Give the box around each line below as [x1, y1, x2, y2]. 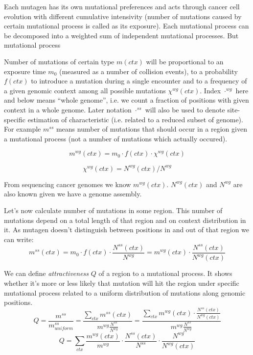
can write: [4, 234, 34, 244]
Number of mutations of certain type [4, 56, 115, 66]
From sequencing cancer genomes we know [4, 179, 131, 189]
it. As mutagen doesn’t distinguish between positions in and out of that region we [4, 224, 250, 235]
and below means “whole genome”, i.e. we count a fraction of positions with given [4, 95, 249, 105]
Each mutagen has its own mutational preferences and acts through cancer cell [4, 1, 240, 11]
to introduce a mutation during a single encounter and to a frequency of [31, 76, 247, 86]
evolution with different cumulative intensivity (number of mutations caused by [4, 11, 242, 21]
